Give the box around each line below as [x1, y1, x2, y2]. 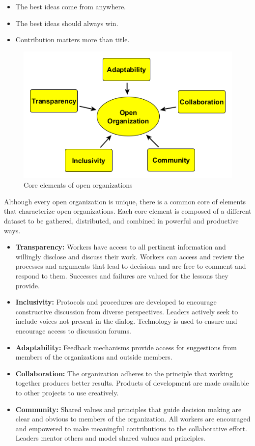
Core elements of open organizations [24, 180, 133, 190]
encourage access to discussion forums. [15, 325, 131, 335]
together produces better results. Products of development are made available [15, 378, 249, 388]
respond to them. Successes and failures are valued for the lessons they [15, 270, 228, 280]
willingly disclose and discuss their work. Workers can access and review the [15, 251, 244, 261]
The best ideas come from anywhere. [15, 1, 126, 11]
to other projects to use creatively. [15, 387, 119, 397]
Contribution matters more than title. [15, 34, 130, 45]
